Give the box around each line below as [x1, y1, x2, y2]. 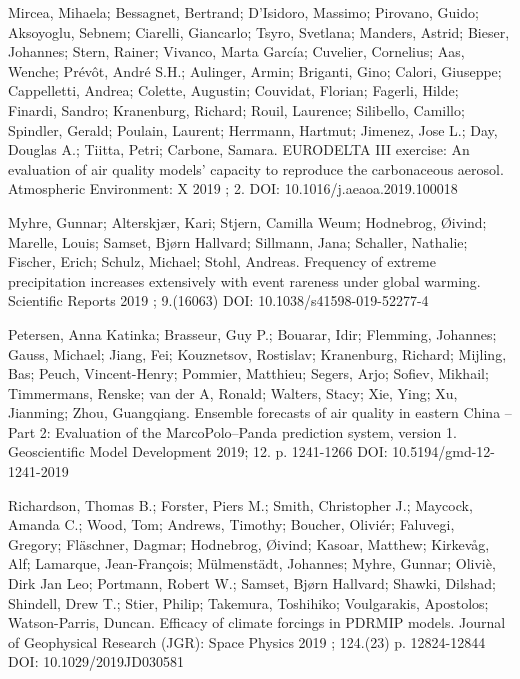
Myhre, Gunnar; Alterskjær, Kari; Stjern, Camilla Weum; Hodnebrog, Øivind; [8, 211, 487, 232]
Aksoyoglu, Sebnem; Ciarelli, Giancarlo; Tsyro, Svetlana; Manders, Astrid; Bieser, [8, 21, 510, 42]
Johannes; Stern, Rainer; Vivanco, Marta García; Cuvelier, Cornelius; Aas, [8, 41, 465, 62]
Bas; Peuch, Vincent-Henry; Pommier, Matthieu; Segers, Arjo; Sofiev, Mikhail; [8, 363, 489, 384]
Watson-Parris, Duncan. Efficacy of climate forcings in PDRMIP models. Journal [8, 612, 506, 633]
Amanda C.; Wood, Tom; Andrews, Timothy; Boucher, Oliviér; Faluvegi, [8, 514, 455, 535]
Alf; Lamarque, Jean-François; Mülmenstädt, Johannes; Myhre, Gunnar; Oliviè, [8, 553, 496, 574]
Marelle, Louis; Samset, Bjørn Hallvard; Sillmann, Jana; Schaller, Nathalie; [8, 231, 468, 252]
